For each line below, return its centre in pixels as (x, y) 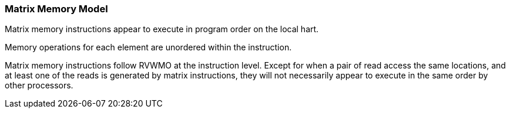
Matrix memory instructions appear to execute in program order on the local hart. (162, 29)
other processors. (39, 85)
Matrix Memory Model (56, 9)
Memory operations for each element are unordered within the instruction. (148, 47)
